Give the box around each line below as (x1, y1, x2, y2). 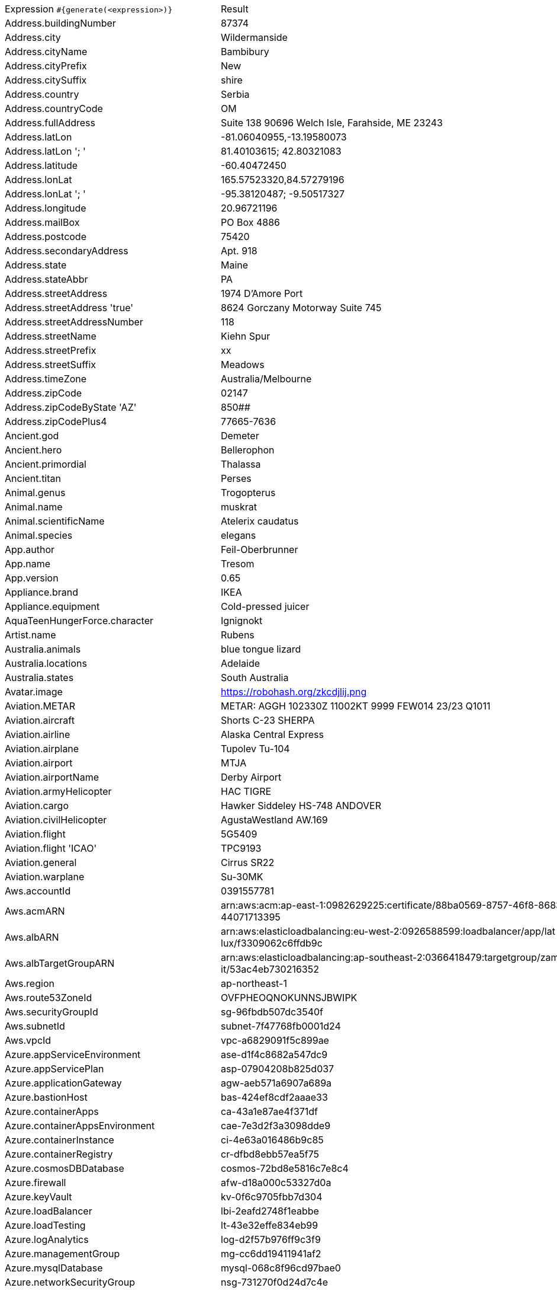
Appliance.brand (5, 586, 78, 598)
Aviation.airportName (5, 771, 99, 783)
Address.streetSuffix (5, 359, 96, 370)
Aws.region (5, 977, 54, 989)
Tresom (221, 558, 255, 570)
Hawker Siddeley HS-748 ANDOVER (221, 800, 382, 811)
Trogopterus (221, 487, 276, 498)
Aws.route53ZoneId (5, 992, 92, 1004)
